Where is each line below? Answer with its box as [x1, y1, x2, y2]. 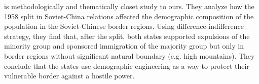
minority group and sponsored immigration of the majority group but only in [4, 40, 244, 51]
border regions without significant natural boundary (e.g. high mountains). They [4, 50, 255, 61]
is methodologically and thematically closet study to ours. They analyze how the [4, 1, 254, 11]
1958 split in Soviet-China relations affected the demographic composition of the [4, 11, 254, 21]
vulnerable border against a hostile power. [4, 70, 135, 81]
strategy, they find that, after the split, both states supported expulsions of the [4, 30, 250, 41]
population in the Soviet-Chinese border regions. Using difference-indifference [4, 21, 244, 31]
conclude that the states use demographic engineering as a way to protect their [4, 60, 249, 71]
